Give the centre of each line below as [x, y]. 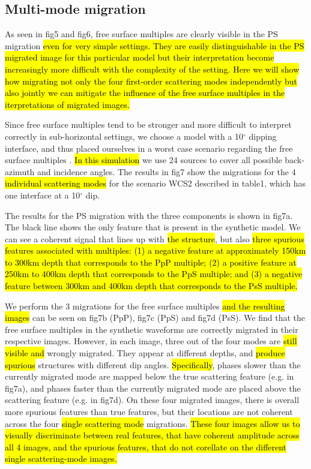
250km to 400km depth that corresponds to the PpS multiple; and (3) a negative [154, 274]
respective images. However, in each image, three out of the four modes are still [151, 341]
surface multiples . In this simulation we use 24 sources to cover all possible [143, 160]
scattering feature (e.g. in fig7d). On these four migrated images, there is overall [152, 400]
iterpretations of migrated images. [67, 104]
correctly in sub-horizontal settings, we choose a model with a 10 [124, 136]
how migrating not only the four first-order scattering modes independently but [151, 81]
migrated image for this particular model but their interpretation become [140, 57]
